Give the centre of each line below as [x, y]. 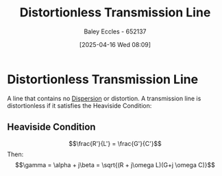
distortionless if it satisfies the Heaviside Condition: [79, 105]
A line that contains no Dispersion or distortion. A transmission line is [104, 98]
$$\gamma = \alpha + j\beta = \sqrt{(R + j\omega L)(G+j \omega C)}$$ [115, 164]
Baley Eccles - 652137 [115, 31]
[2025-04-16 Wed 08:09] [115, 44]
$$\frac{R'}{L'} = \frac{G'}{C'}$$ [115, 143]
